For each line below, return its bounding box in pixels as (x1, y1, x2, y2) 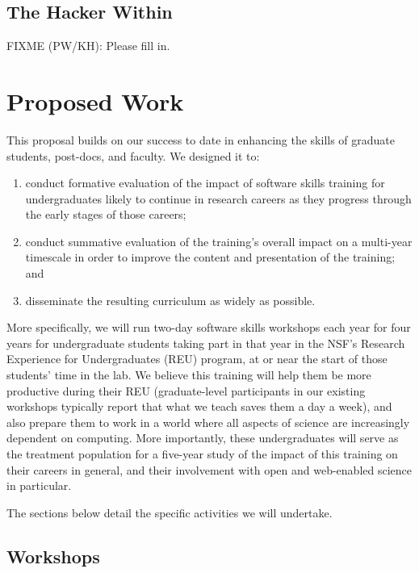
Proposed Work (6, 84, 184, 117)
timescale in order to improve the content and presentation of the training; (25, 249, 396, 266)
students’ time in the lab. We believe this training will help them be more (6, 366, 371, 383)
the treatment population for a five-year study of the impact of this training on (6, 445, 398, 462)
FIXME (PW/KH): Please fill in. (6, 37, 170, 54)
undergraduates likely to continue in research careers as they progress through (25, 190, 412, 207)
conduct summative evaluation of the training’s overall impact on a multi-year (25, 232, 413, 249)
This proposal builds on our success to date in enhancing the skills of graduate (6, 131, 396, 148)
